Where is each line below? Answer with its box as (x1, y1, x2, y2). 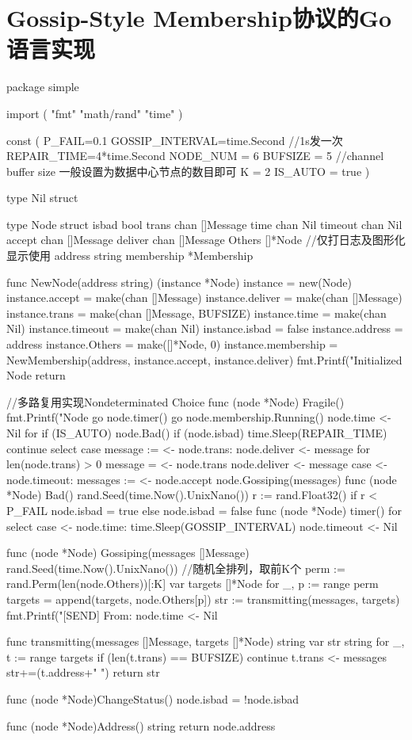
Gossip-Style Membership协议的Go (6, 2, 392, 34)
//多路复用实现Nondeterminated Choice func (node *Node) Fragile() (6, 393, 345, 410)
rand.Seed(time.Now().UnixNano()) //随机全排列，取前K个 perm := (6, 559, 345, 576)
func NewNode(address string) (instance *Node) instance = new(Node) (6, 273, 353, 290)
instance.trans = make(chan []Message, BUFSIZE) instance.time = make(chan (6, 304, 387, 321)
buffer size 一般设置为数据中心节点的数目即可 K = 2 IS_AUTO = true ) (6, 162, 370, 179)
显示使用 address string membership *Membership (6, 247, 254, 264)
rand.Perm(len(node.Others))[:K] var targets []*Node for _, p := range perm (6, 575, 379, 592)
